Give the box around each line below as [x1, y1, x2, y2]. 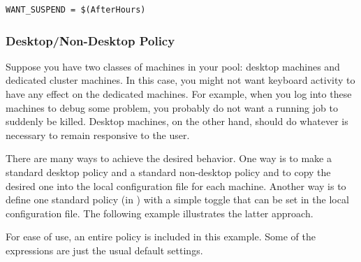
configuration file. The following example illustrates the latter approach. [6, 205, 314, 220]
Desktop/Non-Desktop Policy [6, 31, 175, 49]
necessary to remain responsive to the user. [6, 127, 190, 142]
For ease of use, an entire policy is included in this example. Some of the [6, 229, 316, 244]
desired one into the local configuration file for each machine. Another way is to [6, 178, 346, 193]
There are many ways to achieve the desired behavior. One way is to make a [6, 151, 332, 166]
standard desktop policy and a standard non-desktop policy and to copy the [6, 164, 331, 179]
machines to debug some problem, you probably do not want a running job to [6, 100, 338, 115]
